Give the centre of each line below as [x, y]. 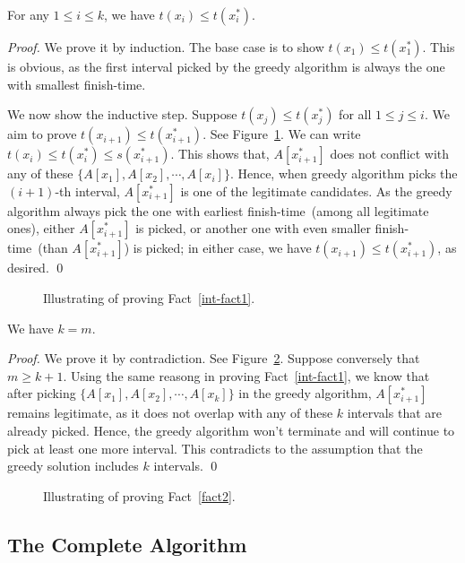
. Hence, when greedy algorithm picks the [344, 173]
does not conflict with [390, 154]
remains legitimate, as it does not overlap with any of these [170, 413]
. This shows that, [220, 154]
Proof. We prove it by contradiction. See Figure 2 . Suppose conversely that [214, 358]
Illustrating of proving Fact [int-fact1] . [149, 297]
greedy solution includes [73, 466]
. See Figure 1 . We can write [282, 134]
